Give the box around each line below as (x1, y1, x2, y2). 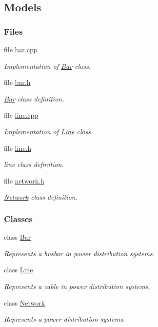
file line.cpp (4, 110, 39, 120)
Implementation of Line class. (4, 126, 93, 136)
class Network (4, 297, 45, 307)
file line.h (4, 143, 32, 153)
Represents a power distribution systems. (4, 314, 125, 324)
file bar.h (4, 77, 31, 87)
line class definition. (4, 159, 64, 169)
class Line (4, 265, 33, 275)
